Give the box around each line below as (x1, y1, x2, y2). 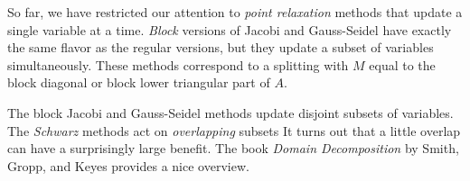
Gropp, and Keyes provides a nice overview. (7, 156, 249, 175)
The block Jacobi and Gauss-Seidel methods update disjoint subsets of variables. (7, 103, 454, 122)
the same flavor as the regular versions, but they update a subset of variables (7, 38, 434, 57)
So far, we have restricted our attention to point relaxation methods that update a (7, 3, 463, 21)
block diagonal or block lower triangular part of (7, 73, 270, 92)
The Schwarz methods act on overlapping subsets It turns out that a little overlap (7, 121, 461, 140)
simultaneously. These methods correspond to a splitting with (7, 55, 349, 74)
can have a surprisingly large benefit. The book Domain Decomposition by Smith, (7, 139, 459, 158)
